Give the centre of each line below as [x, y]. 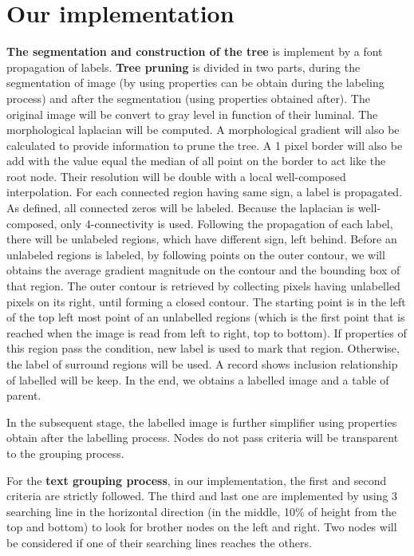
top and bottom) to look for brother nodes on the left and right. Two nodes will [202, 527]
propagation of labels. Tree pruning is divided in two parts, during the [183, 67]
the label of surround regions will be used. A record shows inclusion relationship [202, 364]
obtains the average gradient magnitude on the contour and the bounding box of [203, 270]
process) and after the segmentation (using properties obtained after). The [188, 98]
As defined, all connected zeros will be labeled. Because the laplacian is [181, 208]
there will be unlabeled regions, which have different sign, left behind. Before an [202, 239]
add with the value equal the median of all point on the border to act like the [196, 161]
